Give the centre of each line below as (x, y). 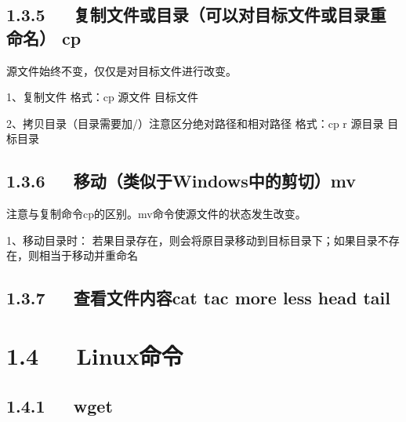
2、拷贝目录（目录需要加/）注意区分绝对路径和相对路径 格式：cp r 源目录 (195, 123)
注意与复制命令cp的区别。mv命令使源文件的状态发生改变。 (156, 214)
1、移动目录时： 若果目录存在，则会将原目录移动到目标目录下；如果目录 (192, 240)
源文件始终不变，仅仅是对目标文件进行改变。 (121, 70)
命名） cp (44, 37)
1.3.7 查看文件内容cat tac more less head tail (198, 298)
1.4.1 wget (60, 405)
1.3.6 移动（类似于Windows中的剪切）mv (181, 181)
